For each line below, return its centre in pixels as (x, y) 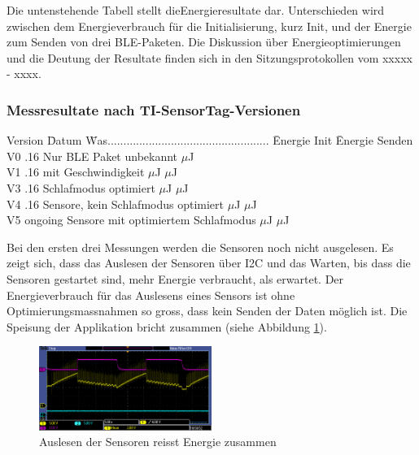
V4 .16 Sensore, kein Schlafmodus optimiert (116, 204)
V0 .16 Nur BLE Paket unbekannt (92, 156)
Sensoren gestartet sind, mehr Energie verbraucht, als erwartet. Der (175, 278)
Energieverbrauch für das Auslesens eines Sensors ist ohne (151, 295)
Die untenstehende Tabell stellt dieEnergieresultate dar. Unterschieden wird (196, 10)
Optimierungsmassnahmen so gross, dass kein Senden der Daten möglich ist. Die (207, 311)
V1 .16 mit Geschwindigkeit (76, 172)
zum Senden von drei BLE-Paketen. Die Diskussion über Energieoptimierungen (204, 42)
